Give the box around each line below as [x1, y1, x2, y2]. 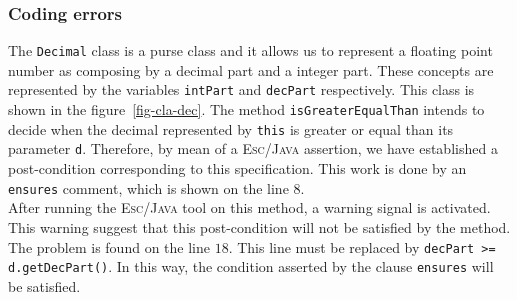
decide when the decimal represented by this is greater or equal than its [8, 118, 454, 139]
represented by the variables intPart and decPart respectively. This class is [8, 79, 475, 100]
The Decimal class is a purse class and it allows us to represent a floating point [8, 40, 493, 61]
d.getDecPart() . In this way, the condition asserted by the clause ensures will [8, 256, 494, 277]
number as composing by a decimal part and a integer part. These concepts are [8, 59, 494, 80]
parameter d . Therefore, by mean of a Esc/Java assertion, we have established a [8, 138, 498, 159]
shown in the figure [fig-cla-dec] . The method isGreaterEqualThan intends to [8, 99, 485, 120]
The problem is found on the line [8, 236, 210, 257]
